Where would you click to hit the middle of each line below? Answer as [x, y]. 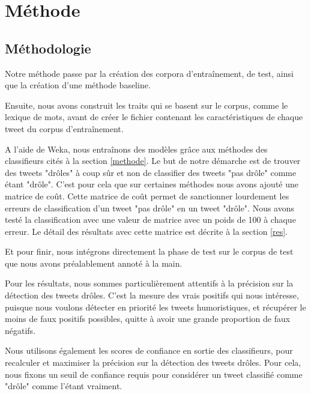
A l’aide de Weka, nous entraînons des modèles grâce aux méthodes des [136, 149]
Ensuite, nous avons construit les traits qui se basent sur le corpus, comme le [146, 105]
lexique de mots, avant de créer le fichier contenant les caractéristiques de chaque [154, 117]
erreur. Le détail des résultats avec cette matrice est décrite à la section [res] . [146, 231]
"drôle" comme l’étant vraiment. [64, 386]
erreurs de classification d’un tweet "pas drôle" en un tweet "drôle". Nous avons [150, 208]
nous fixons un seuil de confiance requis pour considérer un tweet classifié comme [154, 374]
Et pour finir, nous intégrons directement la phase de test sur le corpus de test [149, 251]
